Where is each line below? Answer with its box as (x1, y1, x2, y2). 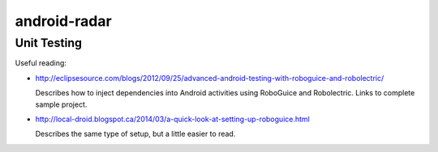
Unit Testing (15, 36, 83, 50)
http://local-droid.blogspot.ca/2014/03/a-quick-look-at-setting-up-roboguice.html (35, 114, 310, 124)
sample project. (35, 99, 88, 109)
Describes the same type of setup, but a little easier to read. (35, 129, 236, 139)
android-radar (15, 12, 113, 30)
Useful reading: (15, 58, 67, 68)
